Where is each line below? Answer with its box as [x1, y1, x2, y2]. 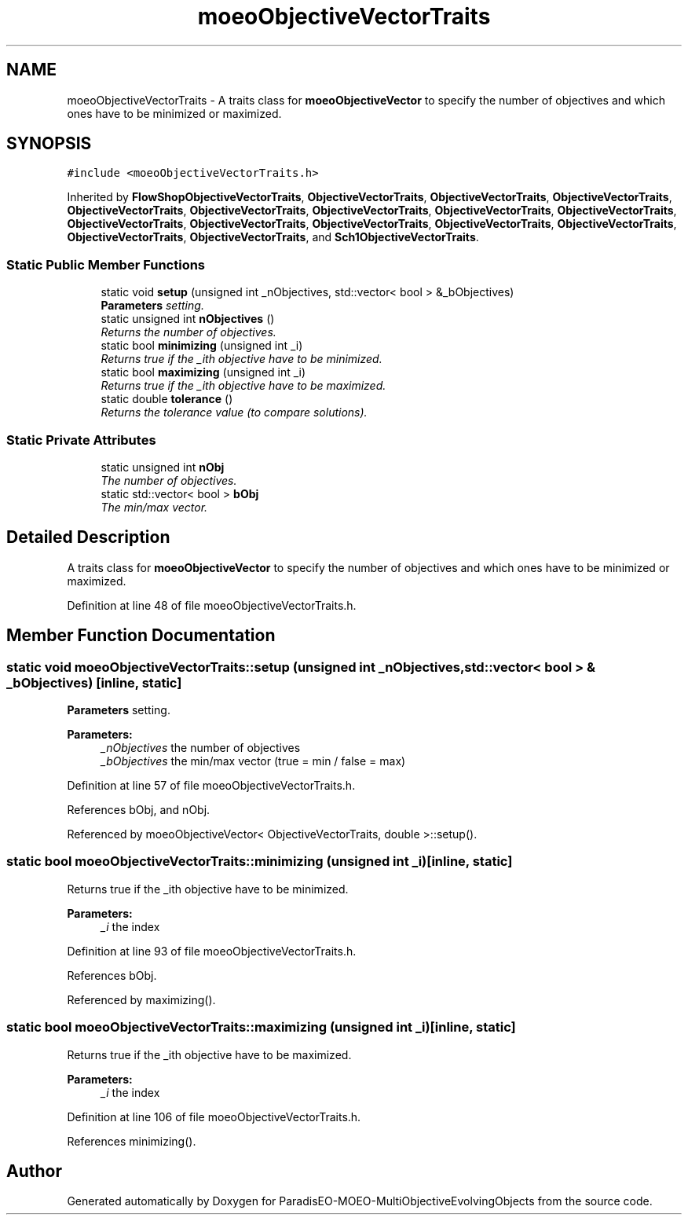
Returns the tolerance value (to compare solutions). [101, 405, 368, 420]
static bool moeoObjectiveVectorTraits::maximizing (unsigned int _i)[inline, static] [6, 1019, 516, 1036]
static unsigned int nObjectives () [101, 312, 275, 326]
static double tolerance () [101, 392, 233, 406]
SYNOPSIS [6, 134, 92, 154]
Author [6, 1160, 62, 1181]
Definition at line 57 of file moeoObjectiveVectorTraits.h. [67, 779, 356, 792]
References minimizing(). [67, 1134, 196, 1148]
